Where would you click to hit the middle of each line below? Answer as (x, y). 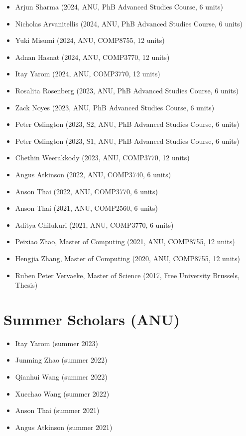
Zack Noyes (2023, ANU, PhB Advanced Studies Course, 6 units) (115, 107)
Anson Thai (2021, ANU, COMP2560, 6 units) (86, 208)
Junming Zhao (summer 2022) (61, 360)
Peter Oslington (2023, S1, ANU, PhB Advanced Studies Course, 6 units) (127, 141)
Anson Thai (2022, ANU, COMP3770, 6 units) (86, 191)
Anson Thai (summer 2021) (57, 410)
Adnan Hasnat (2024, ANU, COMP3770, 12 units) (92, 57)
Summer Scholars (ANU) (92, 319)
